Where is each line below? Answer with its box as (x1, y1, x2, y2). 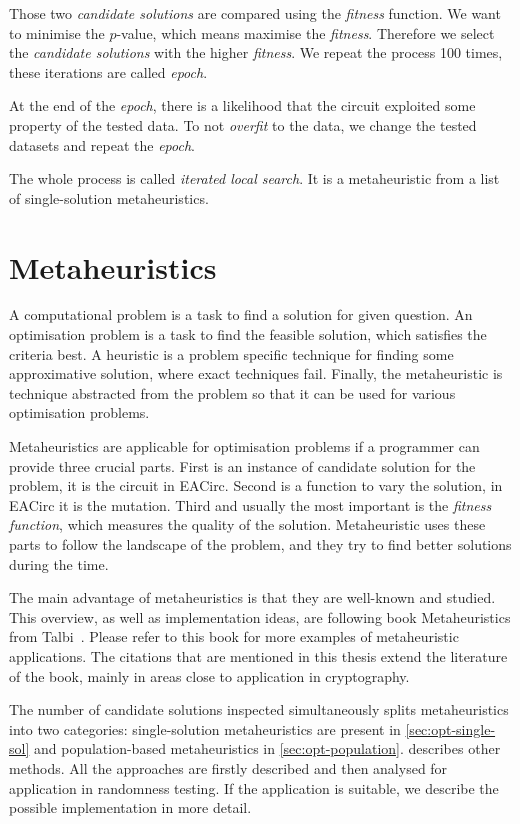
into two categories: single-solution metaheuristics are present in (9, 718, 401, 739)
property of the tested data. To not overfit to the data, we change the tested (9, 114, 477, 135)
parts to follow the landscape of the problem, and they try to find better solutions (9, 534, 512, 554)
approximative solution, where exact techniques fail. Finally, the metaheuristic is (9, 363, 503, 384)
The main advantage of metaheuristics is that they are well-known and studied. (9, 587, 496, 608)
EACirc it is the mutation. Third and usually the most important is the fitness (9, 494, 492, 515)
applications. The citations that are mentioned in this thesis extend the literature (9, 645, 508, 666)
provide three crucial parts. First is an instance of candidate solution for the (9, 455, 476, 476)
